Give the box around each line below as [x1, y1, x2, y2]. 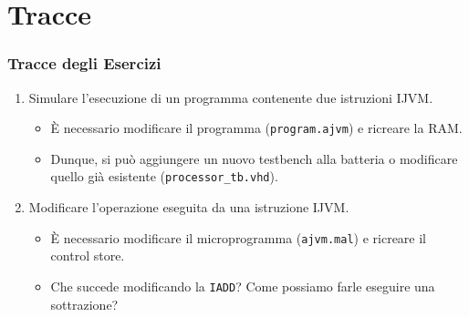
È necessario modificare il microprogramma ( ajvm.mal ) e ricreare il [50, 228, 427, 247]
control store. [50, 246, 125, 265]
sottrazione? [50, 294, 119, 313]
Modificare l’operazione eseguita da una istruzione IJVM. [28, 198, 349, 217]
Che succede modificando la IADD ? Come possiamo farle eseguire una [50, 276, 435, 295]
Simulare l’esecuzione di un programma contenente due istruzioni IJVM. [28, 87, 433, 107]
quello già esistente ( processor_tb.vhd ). [50, 167, 278, 186]
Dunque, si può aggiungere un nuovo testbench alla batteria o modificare [50, 148, 458, 168]
